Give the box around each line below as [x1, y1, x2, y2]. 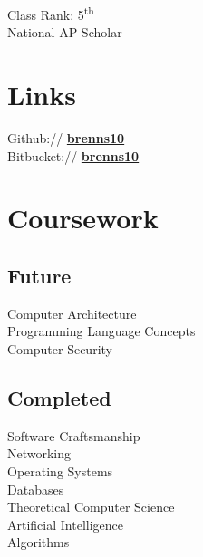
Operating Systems [7, 461, 113, 480]
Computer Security [7, 339, 112, 358]
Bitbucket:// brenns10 [7, 146, 140, 165]
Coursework [7, 199, 159, 236]
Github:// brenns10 [7, 128, 125, 147]
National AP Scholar [7, 23, 122, 42]
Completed [7, 383, 111, 411]
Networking [7, 444, 72, 463]
